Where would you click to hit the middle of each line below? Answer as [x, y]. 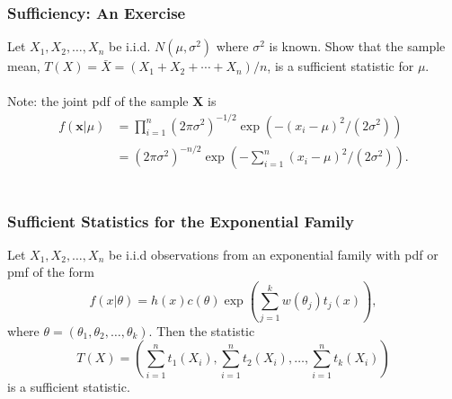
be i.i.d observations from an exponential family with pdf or [273, 254]
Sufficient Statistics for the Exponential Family [181, 221]
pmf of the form [51, 272]
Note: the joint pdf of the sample [98, 101]
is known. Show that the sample [357, 46]
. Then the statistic [202, 330]
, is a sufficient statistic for [341, 66]
